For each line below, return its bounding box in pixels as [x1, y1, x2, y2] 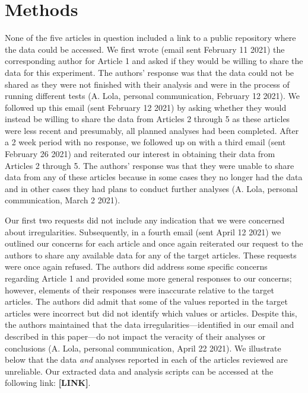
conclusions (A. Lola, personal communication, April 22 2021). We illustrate [5, 341, 281, 354]
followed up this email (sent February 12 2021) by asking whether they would [5, 101, 287, 113]
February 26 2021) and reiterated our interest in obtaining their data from [5, 148, 275, 160]
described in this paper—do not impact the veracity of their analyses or [5, 330, 266, 342]
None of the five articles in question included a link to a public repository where [5, 31, 296, 44]
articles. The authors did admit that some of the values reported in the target [5, 295, 288, 308]
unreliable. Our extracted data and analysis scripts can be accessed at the [5, 365, 274, 377]
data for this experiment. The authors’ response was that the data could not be [5, 66, 294, 78]
